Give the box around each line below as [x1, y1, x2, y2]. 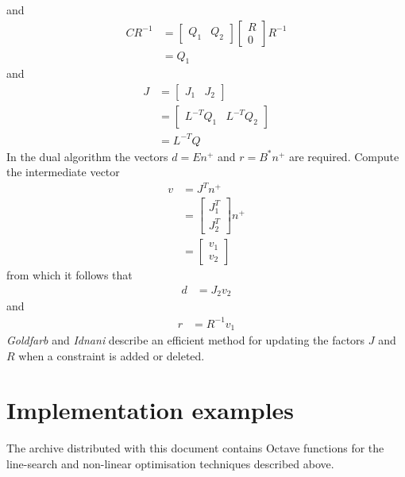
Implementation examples [6, 394, 295, 426]
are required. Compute [289, 148, 399, 164]
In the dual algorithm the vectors [6, 148, 168, 164]
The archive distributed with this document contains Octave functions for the [6, 440, 384, 456]
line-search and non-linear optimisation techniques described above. [6, 455, 334, 471]
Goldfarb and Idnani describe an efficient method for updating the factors [6, 332, 365, 348]
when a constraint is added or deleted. [18, 347, 205, 364]
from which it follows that [6, 267, 133, 283]
